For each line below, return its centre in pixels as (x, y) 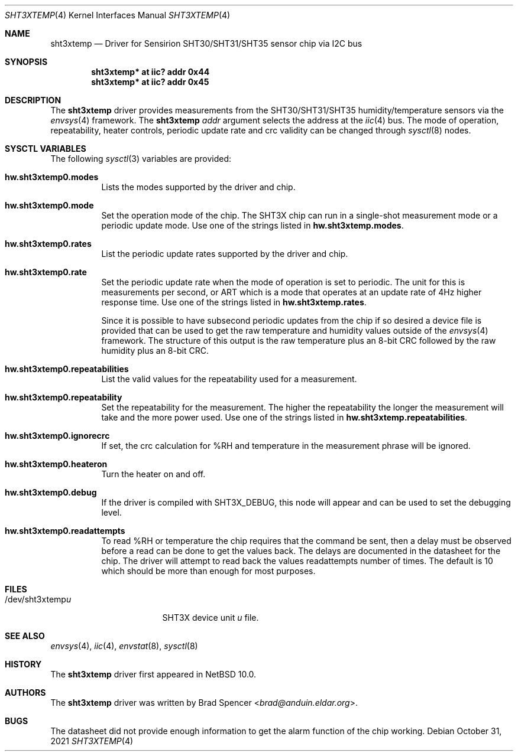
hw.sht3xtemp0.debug (51, 492)
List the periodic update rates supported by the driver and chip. (225, 254)
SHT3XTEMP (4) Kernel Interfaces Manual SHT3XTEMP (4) (118, 15)
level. (111, 512)
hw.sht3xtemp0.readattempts (65, 531)
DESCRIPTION (33, 100)
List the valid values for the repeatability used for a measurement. (229, 379)
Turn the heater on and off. (153, 474)
